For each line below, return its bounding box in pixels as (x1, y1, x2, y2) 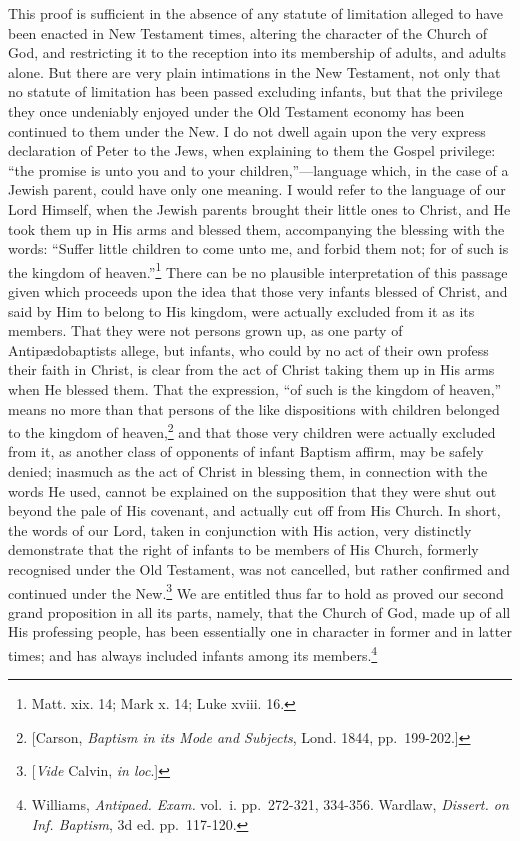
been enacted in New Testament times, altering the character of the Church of (8, 22, 487, 43)
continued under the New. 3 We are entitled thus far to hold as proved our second (8, 579, 504, 603)
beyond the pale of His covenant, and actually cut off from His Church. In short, (8, 500, 501, 521)
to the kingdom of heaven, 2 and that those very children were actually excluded (8, 419, 496, 442)
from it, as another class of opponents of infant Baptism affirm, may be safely (8, 441, 484, 462)
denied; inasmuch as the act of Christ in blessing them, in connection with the (8, 460, 488, 481)
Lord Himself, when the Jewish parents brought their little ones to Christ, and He (8, 198, 511, 219)
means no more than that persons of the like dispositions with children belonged (8, 398, 500, 419)
